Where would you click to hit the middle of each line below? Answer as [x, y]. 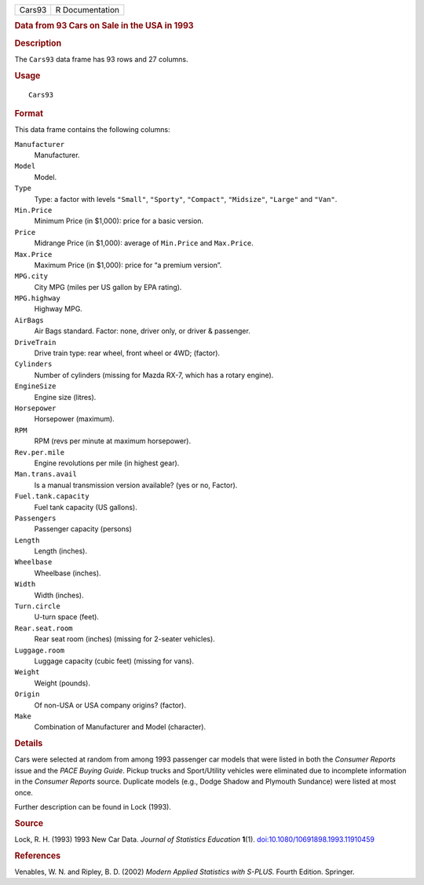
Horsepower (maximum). [75, 419]
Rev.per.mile [40, 452]
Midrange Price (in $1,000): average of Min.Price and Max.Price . [144, 243]
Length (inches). [61, 551]
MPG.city [31, 276]
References [38, 855]
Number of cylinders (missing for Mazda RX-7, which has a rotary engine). [154, 375]
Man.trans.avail [46, 474]
